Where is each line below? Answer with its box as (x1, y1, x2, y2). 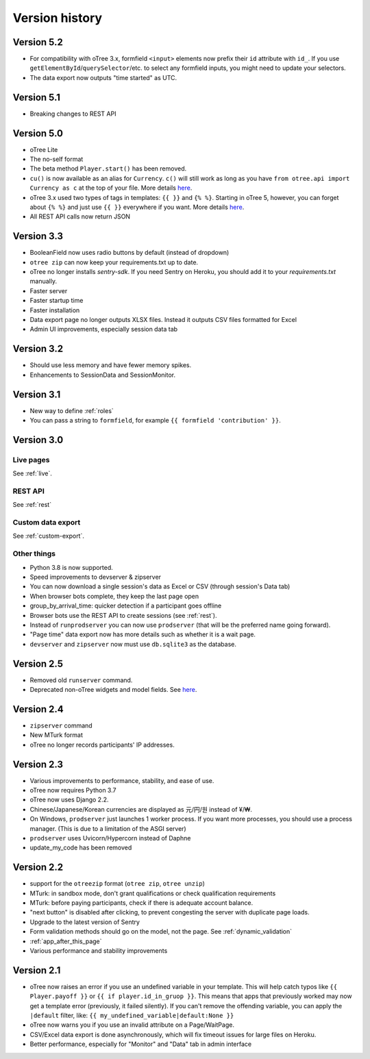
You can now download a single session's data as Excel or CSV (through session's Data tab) (29, 582, 291, 590)
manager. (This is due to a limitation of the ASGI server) (29, 824, 186, 832)
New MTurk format (29, 731, 84, 739)
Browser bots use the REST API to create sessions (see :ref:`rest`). (29, 611, 217, 619)
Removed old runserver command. (29, 675, 133, 684)
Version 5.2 (12, 36, 63, 48)
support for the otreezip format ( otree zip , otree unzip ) (29, 880, 205, 888)
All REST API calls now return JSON (29, 212, 130, 221)
